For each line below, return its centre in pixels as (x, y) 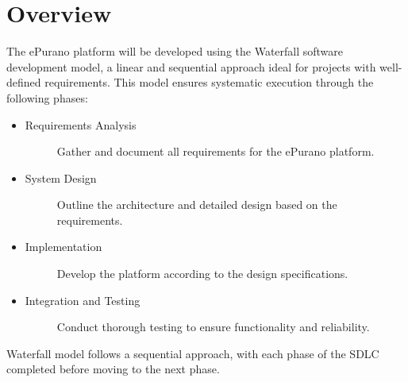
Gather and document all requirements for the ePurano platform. (216, 151)
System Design (61, 177)
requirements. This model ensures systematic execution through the (209, 82)
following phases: (47, 97)
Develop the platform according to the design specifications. (202, 274)
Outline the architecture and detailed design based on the (197, 205)
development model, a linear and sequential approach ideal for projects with (191, 66)
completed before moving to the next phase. (113, 369)
